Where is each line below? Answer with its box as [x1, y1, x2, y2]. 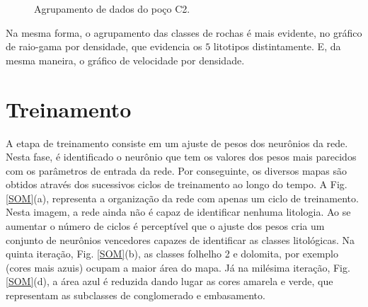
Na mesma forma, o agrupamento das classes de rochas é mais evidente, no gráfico [6, 25, 362, 40]
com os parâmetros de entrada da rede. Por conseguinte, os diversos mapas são [6, 163, 347, 178]
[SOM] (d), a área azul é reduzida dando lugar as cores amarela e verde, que [6, 274, 333, 289]
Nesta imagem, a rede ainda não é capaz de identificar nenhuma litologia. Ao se [6, 204, 351, 219]
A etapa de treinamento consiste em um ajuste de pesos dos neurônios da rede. [6, 135, 348, 150]
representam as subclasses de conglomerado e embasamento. [6, 288, 265, 303]
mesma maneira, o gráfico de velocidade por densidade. [6, 52, 245, 67]
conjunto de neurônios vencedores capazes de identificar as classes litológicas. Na [6, 232, 355, 247]
